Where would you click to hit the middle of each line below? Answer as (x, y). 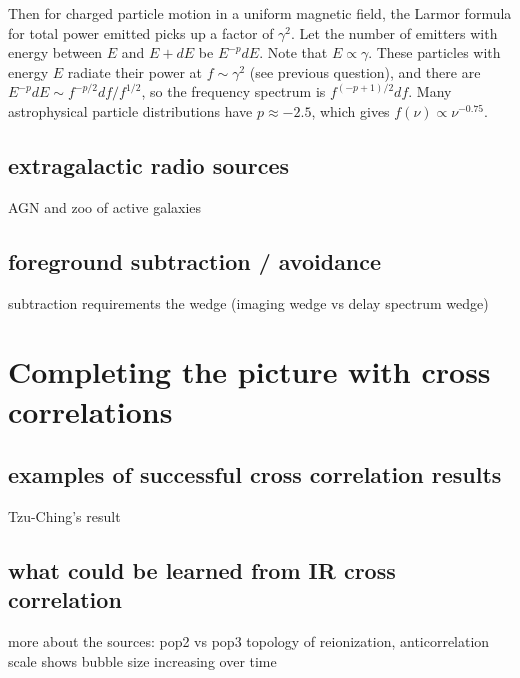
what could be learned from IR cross (202, 569)
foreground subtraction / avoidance (195, 260)
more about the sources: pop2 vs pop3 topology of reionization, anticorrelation (249, 641)
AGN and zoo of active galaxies (105, 206)
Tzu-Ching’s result (64, 515)
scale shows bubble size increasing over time (142, 660)
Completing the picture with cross (249, 371)
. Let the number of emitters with (394, 32)
